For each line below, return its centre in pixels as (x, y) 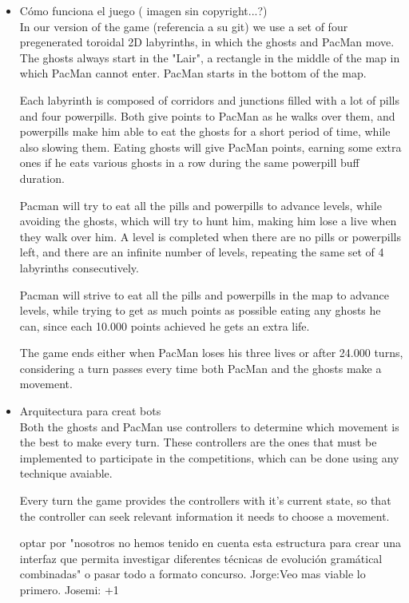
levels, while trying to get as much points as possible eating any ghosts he (200, 310)
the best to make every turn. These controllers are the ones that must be (198, 442)
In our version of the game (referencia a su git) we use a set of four (184, 26)
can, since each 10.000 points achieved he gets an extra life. (165, 325)
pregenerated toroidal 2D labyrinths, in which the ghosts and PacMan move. (207, 42)
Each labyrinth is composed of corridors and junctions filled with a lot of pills (210, 99)
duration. (42, 178)
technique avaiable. (66, 473)
